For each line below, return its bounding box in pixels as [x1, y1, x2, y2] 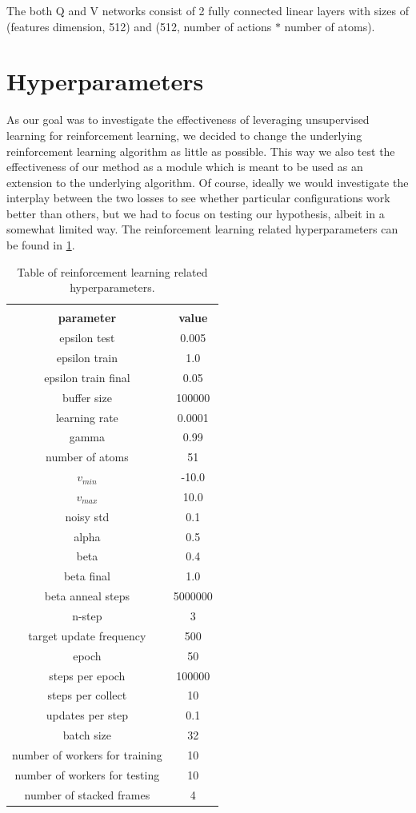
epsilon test [59, 329, 115, 346]
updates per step [46, 707, 128, 723]
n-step [72, 608, 102, 624]
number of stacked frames [24, 786, 150, 803]
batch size [62, 727, 112, 743]
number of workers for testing [14, 766, 160, 783]
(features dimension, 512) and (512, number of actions [6, 18, 272, 34]
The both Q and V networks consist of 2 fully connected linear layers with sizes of [6, 2, 409, 18]
